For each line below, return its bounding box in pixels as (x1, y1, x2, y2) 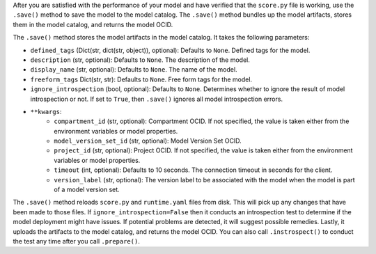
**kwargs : (30, 107, 62, 116)
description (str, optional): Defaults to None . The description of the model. (30, 56, 251, 64)
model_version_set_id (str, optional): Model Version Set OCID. (54, 136, 242, 145)
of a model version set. (54, 185, 120, 194)
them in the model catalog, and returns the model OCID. (13, 20, 173, 29)
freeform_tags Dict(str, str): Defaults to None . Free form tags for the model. (30, 75, 253, 84)
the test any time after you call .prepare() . (13, 237, 141, 245)
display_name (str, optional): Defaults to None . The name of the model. (30, 65, 237, 74)
